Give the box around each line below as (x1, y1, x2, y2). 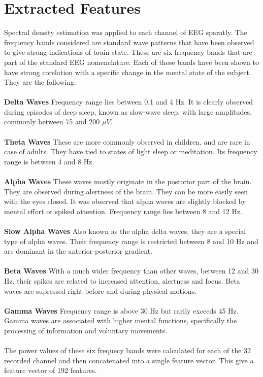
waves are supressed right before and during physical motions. (4, 285, 197, 296)
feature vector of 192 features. (4, 365, 97, 375)
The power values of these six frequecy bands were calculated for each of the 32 (4, 345, 251, 356)
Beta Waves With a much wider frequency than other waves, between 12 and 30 (4, 265, 258, 276)
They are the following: (4, 77, 76, 87)
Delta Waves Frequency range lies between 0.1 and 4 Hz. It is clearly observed (4, 96, 253, 107)
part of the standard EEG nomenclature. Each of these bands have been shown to (4, 56, 259, 67)
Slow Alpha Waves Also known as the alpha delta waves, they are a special (4, 226, 246, 236)
